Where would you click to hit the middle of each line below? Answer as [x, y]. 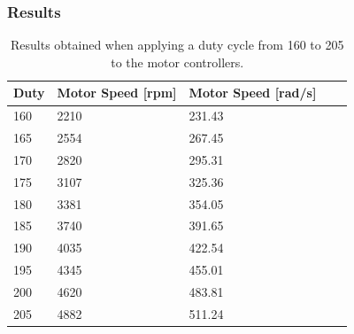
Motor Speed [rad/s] [253, 93]
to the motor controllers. [177, 62]
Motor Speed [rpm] [117, 93]
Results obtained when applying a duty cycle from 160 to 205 [177, 45]
